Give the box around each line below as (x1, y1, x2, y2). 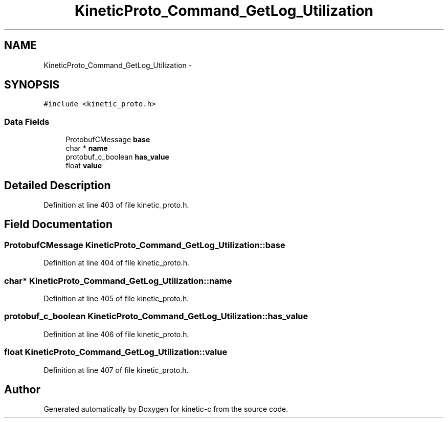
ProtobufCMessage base (65, 135, 150, 144)
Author (4, 383, 40, 396)
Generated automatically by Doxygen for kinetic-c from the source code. (43, 405, 288, 414)
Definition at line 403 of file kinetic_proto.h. (43, 201, 189, 210)
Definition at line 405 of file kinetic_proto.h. (43, 294, 189, 303)
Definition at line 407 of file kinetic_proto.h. (43, 365, 189, 374)
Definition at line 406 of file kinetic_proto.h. (43, 329, 189, 339)
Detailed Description (4, 179, 111, 192)
